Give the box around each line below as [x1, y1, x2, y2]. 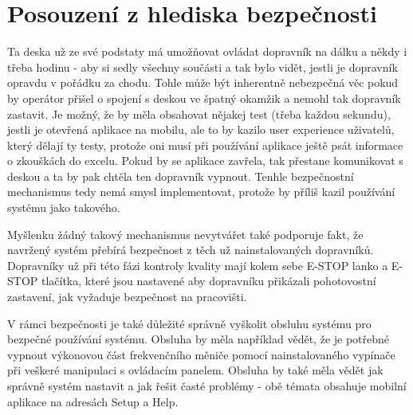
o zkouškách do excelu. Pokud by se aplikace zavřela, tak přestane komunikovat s [7, 152, 403, 169]
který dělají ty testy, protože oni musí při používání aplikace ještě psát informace [7, 136, 403, 153]
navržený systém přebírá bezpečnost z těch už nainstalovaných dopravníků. [7, 241, 374, 258]
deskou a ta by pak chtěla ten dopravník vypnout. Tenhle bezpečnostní [7, 167, 354, 184]
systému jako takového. [7, 199, 120, 216]
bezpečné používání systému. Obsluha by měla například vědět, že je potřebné [7, 331, 390, 347]
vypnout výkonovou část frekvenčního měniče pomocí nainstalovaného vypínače [7, 346, 395, 362]
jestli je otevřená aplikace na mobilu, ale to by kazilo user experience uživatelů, [7, 121, 395, 138]
